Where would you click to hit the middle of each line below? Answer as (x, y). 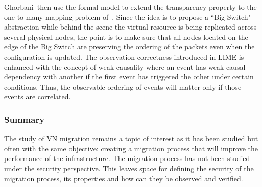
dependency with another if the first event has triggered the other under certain (129, 77)
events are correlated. (38, 97)
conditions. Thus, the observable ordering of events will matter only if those (123, 86)
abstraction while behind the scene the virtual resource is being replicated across (130, 27)
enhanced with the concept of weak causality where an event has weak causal (125, 66)
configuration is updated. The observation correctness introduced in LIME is (124, 56)
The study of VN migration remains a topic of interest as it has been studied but (131, 138)
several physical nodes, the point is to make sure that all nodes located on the (126, 36)
